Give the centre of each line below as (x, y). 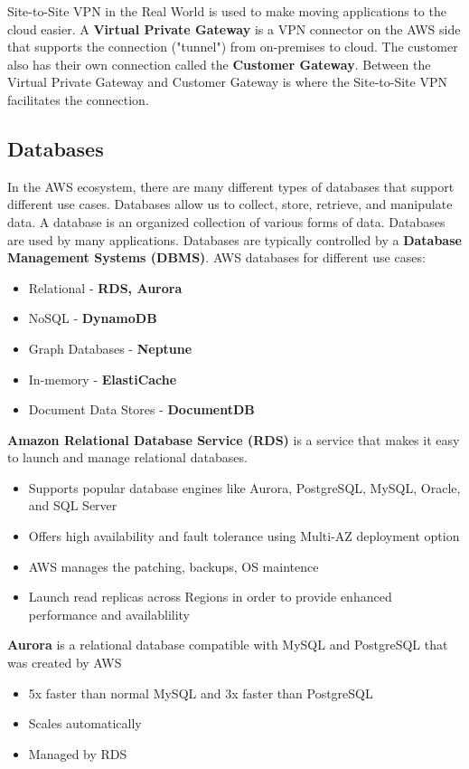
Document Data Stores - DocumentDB (141, 409)
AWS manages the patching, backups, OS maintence (174, 566)
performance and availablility (109, 614)
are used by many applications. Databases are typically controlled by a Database (234, 239)
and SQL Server (73, 505)
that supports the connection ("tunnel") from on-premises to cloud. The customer (233, 47)
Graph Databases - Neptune (110, 348)
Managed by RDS (78, 753)
